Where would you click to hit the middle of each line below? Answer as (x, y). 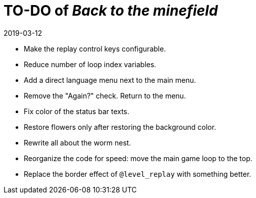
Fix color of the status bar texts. (77, 111)
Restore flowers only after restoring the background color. (120, 127)
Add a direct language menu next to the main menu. (110, 80)
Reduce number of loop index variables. (90, 64)
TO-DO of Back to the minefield (111, 11)
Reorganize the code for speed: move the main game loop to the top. (138, 158)
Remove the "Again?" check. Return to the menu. (105, 95)
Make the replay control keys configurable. (95, 48)
